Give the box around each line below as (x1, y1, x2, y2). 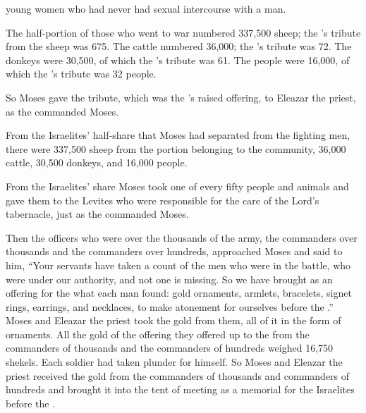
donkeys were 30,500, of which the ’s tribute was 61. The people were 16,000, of (6, 52, 350, 67)
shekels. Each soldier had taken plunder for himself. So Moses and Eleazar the (6, 355, 343, 369)
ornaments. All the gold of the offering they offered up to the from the (6, 326, 310, 341)
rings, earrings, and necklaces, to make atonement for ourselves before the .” (6, 299, 334, 314)
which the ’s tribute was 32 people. (6, 66, 157, 81)
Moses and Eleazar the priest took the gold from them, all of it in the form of (6, 313, 341, 328)
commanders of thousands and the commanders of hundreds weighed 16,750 (6, 340, 334, 355)
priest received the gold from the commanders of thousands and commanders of (6, 368, 350, 383)
